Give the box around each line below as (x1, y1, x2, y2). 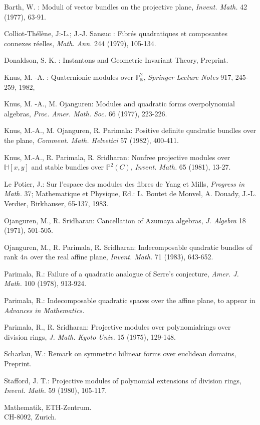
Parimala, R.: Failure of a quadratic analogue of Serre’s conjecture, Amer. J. (4, 268, 239, 278)
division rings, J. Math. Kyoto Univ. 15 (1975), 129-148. (4, 331, 176, 342)
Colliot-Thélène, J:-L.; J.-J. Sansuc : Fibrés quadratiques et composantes (4, 28, 227, 39)
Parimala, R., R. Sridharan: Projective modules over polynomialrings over (4, 322, 231, 332)
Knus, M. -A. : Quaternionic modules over (4, 71, 134, 82)
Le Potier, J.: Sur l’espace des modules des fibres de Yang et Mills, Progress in (4, 178, 245, 189)
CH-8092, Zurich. (4, 411, 57, 422)
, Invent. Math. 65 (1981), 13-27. (130, 162, 231, 172)
